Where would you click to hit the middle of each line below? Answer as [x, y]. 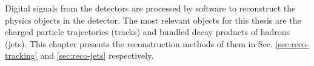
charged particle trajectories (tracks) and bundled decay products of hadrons [148, 32]
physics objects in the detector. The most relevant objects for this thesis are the [153, 20]
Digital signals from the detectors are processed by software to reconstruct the [150, 8]
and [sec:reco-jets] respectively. [97, 55]
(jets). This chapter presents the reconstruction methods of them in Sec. [139, 43]
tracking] [21, 55]
